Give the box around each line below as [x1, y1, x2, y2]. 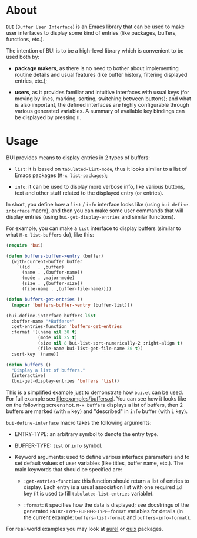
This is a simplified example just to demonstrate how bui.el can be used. [6, 389, 183, 396]
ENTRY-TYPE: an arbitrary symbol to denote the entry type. [14, 431, 159, 438]
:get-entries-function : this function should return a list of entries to [23, 477, 189, 484]
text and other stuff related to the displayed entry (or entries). [14, 189, 163, 196]
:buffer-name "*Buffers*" [11, 318, 75, 324]
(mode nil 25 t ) [37, 334, 78, 341]
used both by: [6, 53, 40, 60]
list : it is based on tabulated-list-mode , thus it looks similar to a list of [14, 165, 187, 172]
